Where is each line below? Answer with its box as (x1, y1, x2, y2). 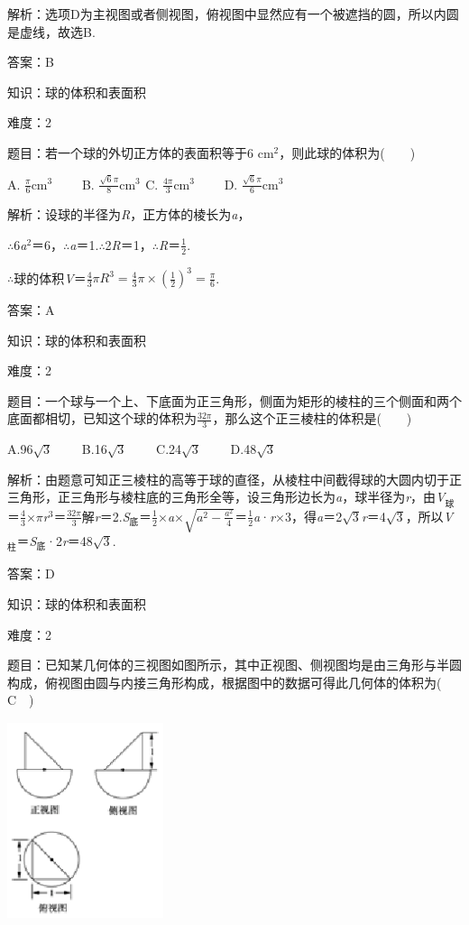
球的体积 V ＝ (14, 268, 87, 287)
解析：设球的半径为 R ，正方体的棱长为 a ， (7, 205, 251, 224)
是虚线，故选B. (7, 22, 96, 41)
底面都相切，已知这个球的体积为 (7, 409, 197, 428)
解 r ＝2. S (81, 506, 130, 525)
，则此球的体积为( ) (279, 143, 416, 162)
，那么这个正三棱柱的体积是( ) (212, 409, 412, 428)
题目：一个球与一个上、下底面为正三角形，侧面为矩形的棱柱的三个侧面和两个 (7, 391, 462, 410)
